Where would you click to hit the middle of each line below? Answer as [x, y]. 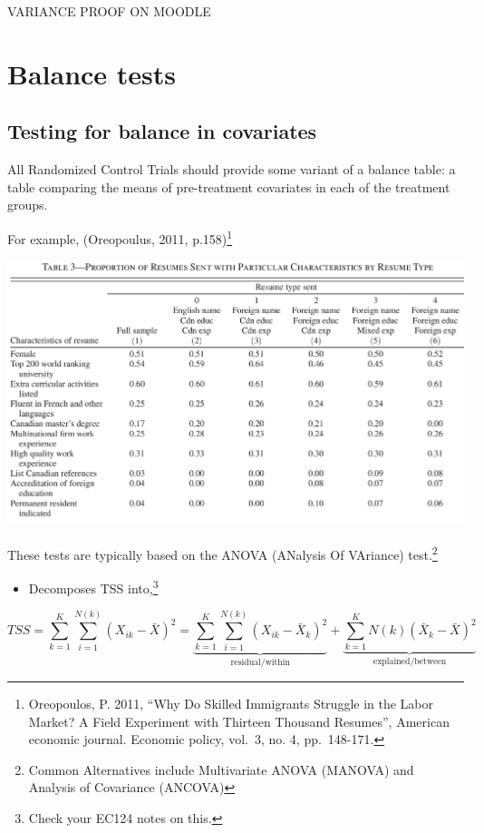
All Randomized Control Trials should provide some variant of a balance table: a [232, 169]
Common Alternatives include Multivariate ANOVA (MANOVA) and [221, 769]
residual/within [260, 663]
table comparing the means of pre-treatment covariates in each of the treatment [229, 186]
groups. [28, 205]
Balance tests [92, 73]
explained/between [410, 662]
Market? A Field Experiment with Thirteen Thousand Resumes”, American [239, 721]
